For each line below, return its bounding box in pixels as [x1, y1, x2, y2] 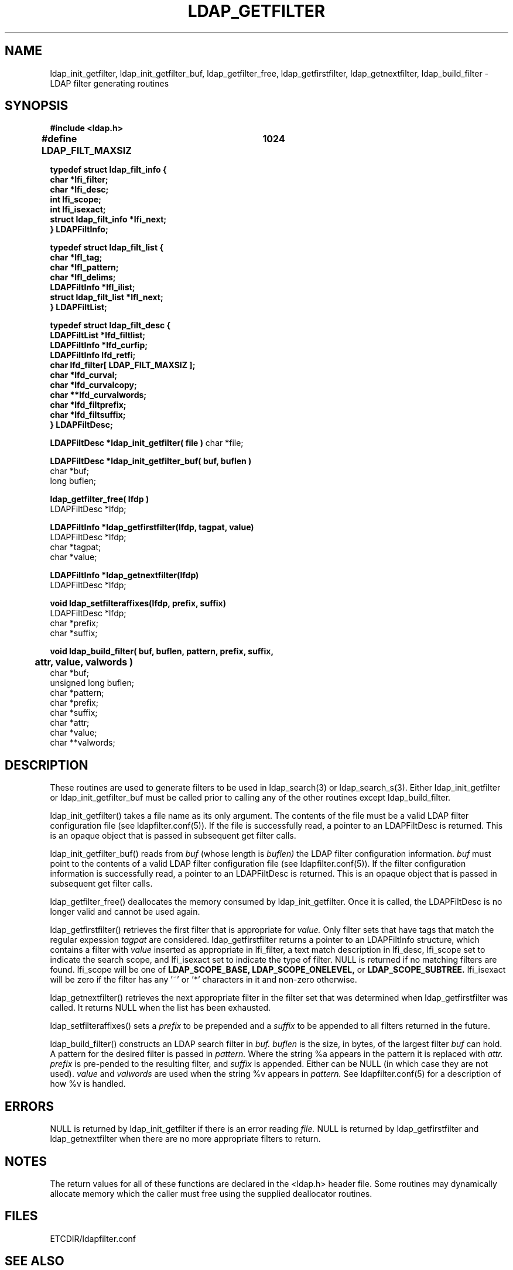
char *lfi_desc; [50, 184, 109, 195]
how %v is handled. [50, 1079, 126, 1089]
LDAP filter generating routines [50, 78, 169, 88]
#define [41, 133, 77, 145]
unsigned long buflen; [50, 678, 134, 688]
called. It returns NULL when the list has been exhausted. [50, 1003, 271, 1013]
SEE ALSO [5, 1254, 64, 1269]
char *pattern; [50, 688, 104, 698]
